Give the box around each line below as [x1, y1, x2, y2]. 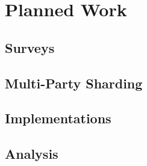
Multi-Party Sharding [5, 73, 143, 92]
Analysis [5, 144, 58, 163]
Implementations [5, 109, 111, 128]
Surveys [5, 38, 55, 57]
